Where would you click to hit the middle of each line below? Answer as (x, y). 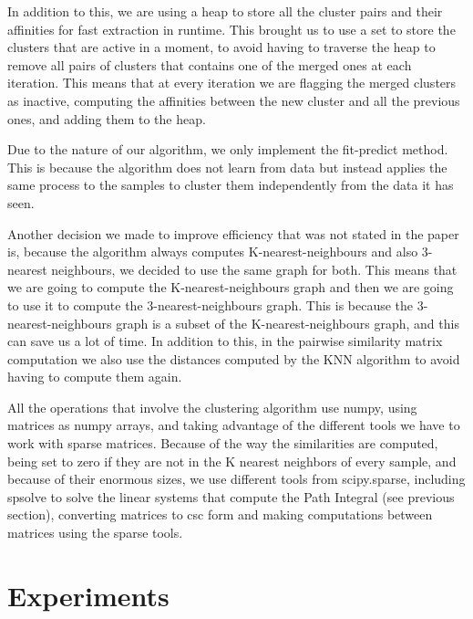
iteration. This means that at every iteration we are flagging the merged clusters (232, 83)
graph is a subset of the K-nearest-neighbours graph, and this (288, 323)
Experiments (88, 595)
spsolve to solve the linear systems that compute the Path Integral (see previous (231, 496)
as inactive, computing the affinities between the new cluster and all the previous (234, 100)
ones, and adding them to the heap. (107, 118)
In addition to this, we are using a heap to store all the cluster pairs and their (225, 11)
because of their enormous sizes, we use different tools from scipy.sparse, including (236, 479)
